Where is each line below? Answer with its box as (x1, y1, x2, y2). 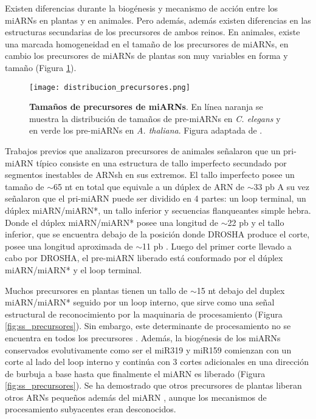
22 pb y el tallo (227, 216, 284, 228)
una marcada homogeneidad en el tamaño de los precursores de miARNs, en (5, 37, 289, 50)
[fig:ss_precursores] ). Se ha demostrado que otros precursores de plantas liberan (5, 379, 302, 392)
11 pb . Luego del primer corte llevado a (142, 239, 292, 252)
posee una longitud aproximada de (5, 239, 133, 252)
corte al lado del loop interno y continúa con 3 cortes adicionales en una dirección (5, 355, 309, 368)
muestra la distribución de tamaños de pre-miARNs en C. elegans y (29, 112, 281, 124)
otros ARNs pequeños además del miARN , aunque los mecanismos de (5, 390, 267, 403)
